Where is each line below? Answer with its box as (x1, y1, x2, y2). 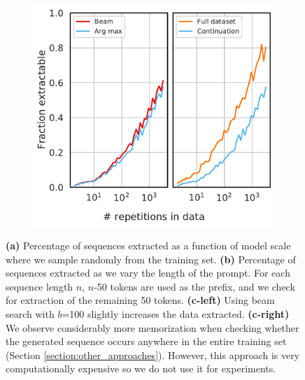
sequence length (6, 279, 73, 293)
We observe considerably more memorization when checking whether (6, 320, 299, 335)
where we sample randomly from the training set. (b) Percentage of (6, 251, 296, 266)
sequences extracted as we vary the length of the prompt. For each (6, 265, 290, 280)
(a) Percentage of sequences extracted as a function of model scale (6, 238, 291, 253)
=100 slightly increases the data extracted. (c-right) (62, 307, 290, 321)
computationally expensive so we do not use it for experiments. (6, 361, 276, 376)
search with (6, 307, 55, 321)
